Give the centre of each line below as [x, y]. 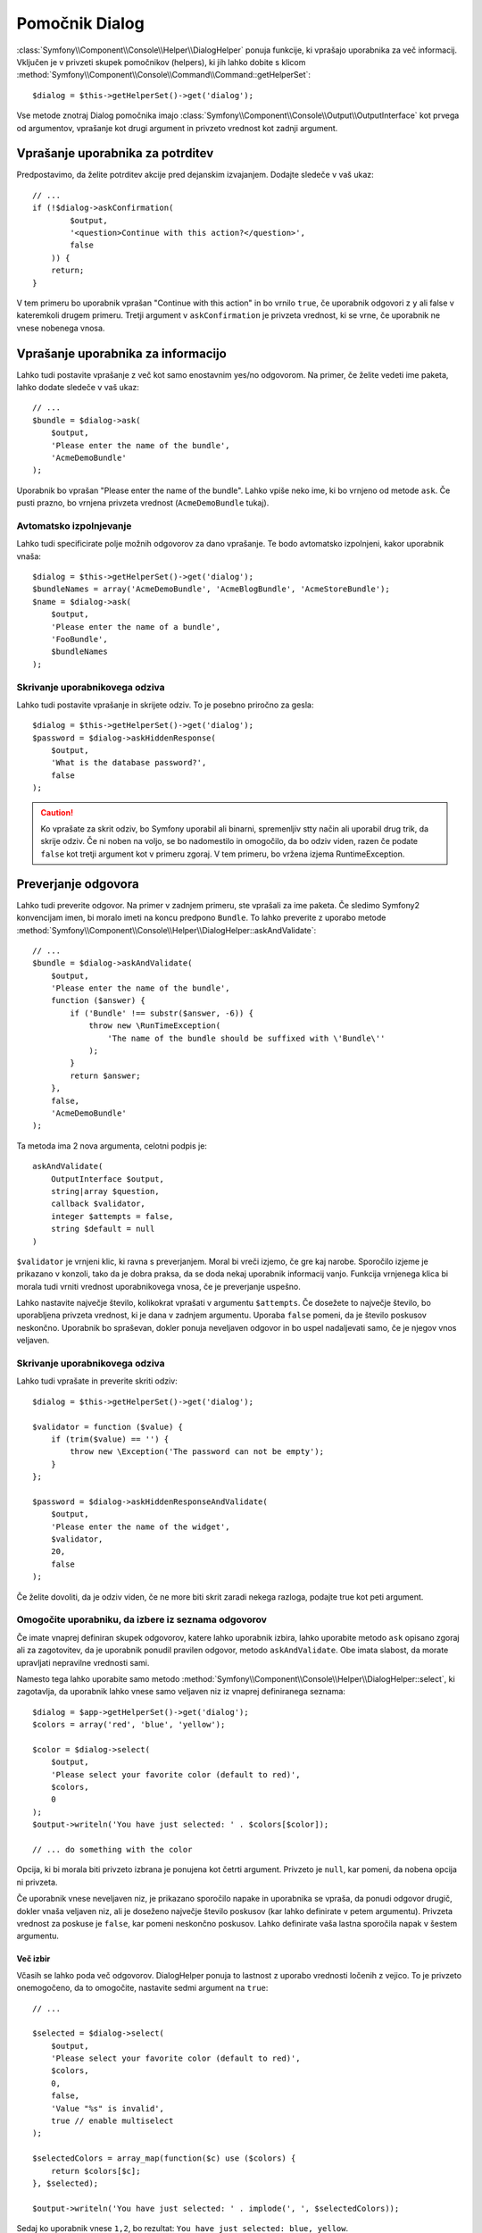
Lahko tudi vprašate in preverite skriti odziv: [97, 1381]
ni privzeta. [37, 1882]
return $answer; [105, 1075]
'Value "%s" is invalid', [108, 2108]
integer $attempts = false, [112, 1216]
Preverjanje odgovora [78, 884]
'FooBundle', [79, 639]
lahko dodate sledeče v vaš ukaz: [78, 387]
